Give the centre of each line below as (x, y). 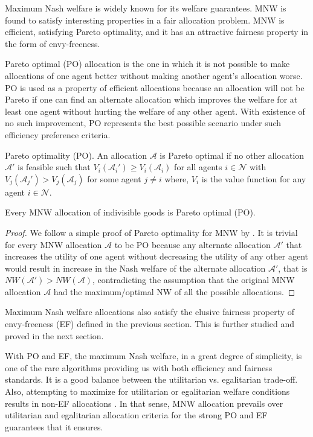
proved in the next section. (54, 335)
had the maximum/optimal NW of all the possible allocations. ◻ (174, 291)
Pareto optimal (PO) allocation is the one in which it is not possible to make (147, 64)
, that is (293, 268)
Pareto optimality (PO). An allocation (76, 155)
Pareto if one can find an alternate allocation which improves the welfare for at (151, 99)
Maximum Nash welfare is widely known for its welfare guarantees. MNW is (146, 8)
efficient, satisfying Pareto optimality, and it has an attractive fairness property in (157, 32)
